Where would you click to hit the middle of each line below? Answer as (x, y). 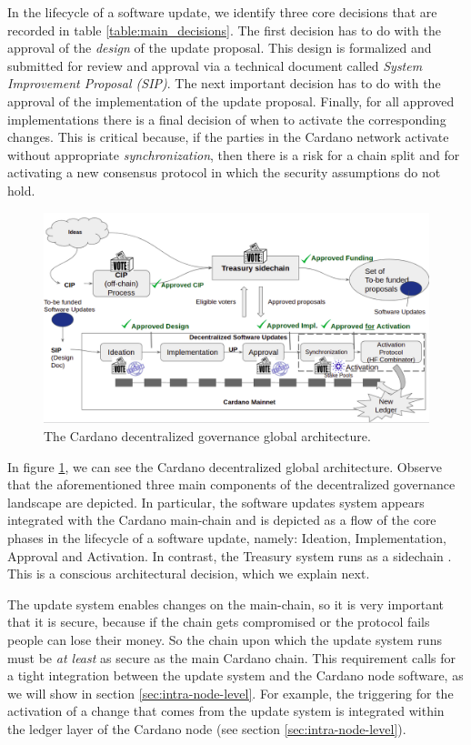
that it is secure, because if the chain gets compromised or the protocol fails (219, 622)
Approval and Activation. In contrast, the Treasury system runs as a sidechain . (230, 555)
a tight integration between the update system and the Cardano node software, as (235, 675)
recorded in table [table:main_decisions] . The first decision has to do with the (224, 30)
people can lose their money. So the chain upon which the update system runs (225, 639)
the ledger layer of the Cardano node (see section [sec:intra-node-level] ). (207, 728)
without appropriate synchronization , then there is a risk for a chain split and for (234, 154)
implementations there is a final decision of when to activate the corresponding (227, 119)
